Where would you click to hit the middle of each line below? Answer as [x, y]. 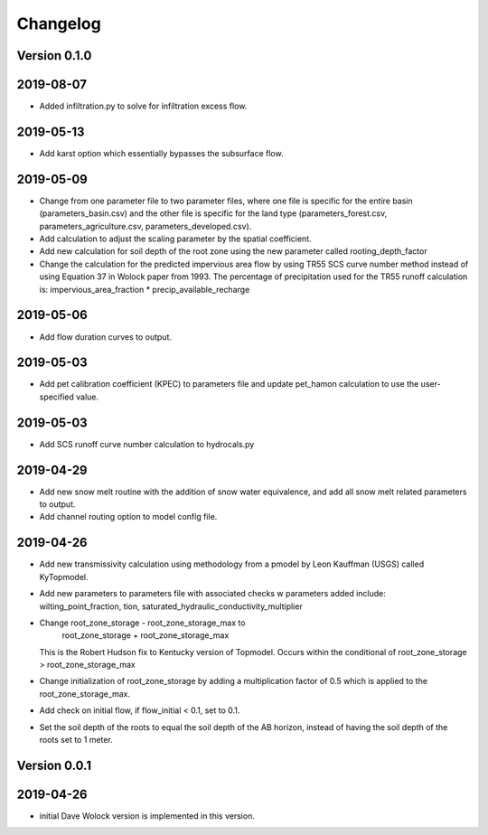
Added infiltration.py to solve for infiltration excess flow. [143, 106]
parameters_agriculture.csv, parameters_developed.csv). [145, 226]
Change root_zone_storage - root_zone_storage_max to [142, 623]
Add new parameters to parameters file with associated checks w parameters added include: [212, 594]
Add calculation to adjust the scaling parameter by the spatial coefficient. [175, 239]
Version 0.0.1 [54, 765]
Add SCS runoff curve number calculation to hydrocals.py [147, 444]
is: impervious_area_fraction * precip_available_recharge [145, 289]
